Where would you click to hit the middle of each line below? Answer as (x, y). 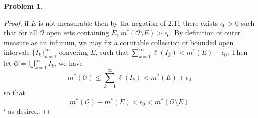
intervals (17, 52)
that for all (21, 33)
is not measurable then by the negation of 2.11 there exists (128, 23)
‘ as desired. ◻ (27, 110)
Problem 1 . (23, 6)
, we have (68, 63)
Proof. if (16, 23)
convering (73, 52)
